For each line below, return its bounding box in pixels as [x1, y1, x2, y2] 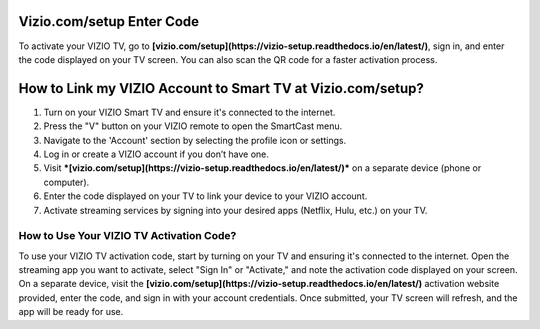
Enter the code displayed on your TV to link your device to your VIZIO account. [43, 190, 368, 202]
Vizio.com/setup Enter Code [18, 13, 200, 30]
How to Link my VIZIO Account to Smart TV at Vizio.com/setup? [18, 80, 424, 97]
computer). [43, 176, 90, 188]
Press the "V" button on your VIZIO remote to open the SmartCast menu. [43, 120, 343, 132]
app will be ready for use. [18, 306, 124, 318]
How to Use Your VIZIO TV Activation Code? [18, 229, 237, 243]
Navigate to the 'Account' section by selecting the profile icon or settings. [43, 134, 347, 146]
